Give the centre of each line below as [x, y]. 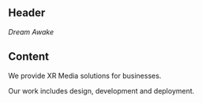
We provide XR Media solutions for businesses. [85, 75]
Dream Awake [31, 31]
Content [29, 57]
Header [27, 13]
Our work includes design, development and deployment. [101, 90]
